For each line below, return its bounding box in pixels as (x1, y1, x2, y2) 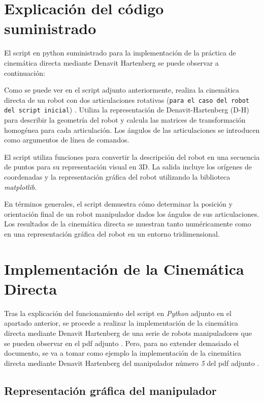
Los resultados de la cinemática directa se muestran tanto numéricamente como (4, 218, 251, 229)
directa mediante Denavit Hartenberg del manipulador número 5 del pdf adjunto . (4, 357, 259, 368)
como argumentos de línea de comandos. (4, 134, 129, 145)
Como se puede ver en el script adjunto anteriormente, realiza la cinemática (4, 84, 240, 95)
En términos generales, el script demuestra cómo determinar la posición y (4, 198, 233, 209)
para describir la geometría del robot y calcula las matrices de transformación (4, 114, 246, 125)
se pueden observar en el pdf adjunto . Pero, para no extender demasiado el (4, 337, 239, 348)
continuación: (4, 67, 45, 78)
